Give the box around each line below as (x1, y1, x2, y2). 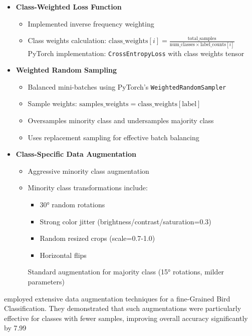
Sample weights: (28, 98, 77, 109)
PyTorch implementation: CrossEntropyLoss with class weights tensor (28, 48, 244, 58)
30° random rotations (40, 199, 105, 209)
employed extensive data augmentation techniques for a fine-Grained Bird (4, 293, 230, 303)
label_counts (200, 42, 226, 48)
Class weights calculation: (28, 35, 107, 46)
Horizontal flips (40, 249, 87, 260)
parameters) (28, 276, 65, 286)
